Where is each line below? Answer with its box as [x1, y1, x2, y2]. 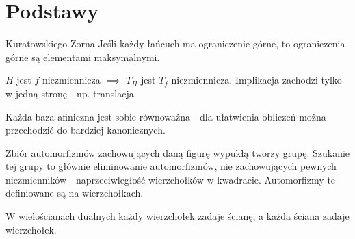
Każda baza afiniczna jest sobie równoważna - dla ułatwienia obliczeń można [5, 109, 326, 123]
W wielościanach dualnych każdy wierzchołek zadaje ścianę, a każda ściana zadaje [5, 209, 350, 223]
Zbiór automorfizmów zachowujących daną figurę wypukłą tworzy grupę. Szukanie [5, 145, 350, 160]
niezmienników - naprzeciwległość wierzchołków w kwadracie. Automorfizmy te [5, 172, 336, 186]
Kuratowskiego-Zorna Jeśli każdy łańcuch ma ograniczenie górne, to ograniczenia [5, 36, 345, 51]
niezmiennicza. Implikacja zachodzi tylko [171, 73, 342, 87]
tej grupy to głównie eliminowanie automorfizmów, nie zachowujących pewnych [5, 159, 337, 173]
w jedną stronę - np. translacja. [5, 86, 137, 100]
